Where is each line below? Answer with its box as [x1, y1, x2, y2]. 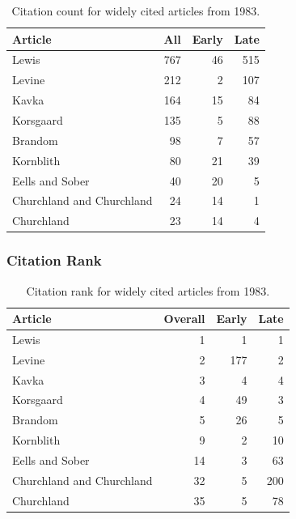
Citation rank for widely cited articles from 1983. [26, 282, 270, 299]
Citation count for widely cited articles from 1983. [11, 2, 260, 19]
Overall [163, 310, 205, 327]
